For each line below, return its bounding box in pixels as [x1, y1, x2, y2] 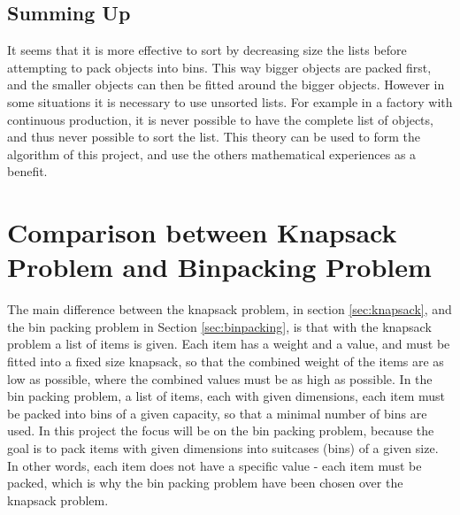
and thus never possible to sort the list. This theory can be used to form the [7, 127, 420, 146]
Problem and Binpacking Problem [7, 249, 432, 285]
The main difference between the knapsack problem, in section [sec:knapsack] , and [7, 300, 452, 319]
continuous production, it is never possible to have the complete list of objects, [7, 110, 433, 128]
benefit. [7, 162, 48, 181]
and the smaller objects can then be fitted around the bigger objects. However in [7, 75, 445, 94]
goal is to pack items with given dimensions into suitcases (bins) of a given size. [7, 439, 439, 457]
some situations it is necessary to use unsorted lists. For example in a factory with [7, 92, 453, 111]
